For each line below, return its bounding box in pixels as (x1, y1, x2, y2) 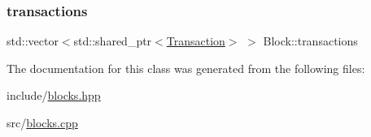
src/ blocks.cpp (7, 114, 78, 131)
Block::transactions (263, 32, 358, 49)
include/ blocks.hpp (7, 87, 101, 104)
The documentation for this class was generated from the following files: (7, 59, 365, 76)
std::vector (7, 32, 59, 49)
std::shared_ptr (73, 32, 152, 49)
